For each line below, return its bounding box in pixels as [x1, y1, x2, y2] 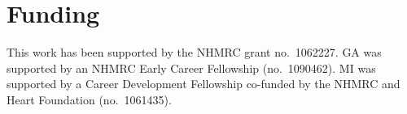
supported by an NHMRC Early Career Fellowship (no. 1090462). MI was [7, 59, 376, 76]
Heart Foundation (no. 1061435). [7, 91, 172, 108]
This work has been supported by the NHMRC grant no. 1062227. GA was [7, 44, 382, 61]
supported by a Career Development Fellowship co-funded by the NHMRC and [7, 75, 400, 92]
